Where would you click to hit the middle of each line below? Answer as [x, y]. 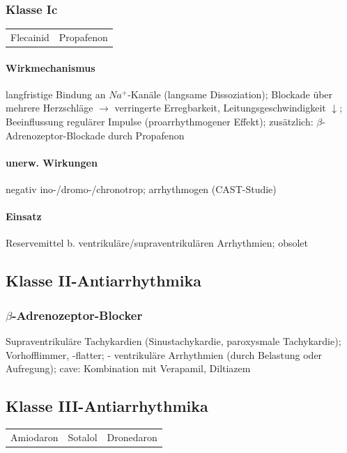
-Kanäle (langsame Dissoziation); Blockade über [230, 94]
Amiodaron [34, 437]
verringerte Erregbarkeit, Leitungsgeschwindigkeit [220, 108]
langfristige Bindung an [56, 94]
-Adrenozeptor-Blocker [77, 315]
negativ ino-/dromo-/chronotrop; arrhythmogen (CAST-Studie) [141, 189]
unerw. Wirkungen [52, 162]
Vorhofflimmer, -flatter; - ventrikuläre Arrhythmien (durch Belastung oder [164, 354]
